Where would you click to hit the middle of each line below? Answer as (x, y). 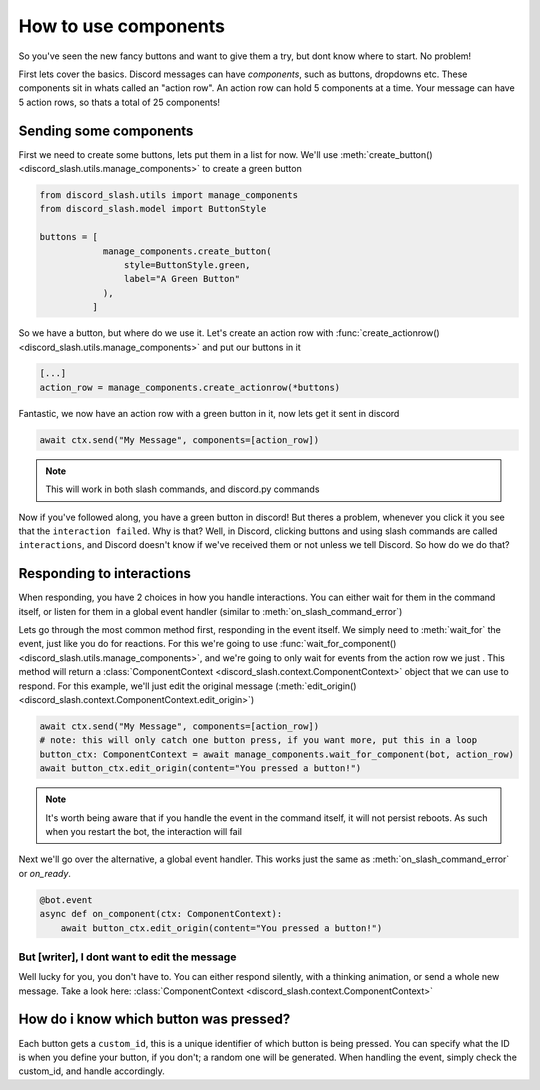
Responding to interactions (105, 573)
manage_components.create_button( (187, 251)
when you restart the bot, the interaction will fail (143, 831)
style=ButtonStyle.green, (187, 264)
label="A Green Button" (181, 279)
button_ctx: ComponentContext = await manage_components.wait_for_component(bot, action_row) (277, 754)
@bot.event (66, 899)
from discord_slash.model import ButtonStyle (153, 209)
